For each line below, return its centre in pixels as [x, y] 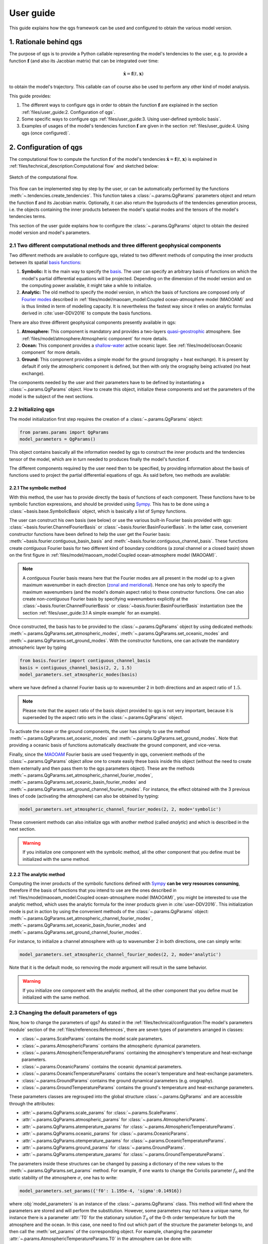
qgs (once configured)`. [46, 133]
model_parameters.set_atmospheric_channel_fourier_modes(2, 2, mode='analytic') [120, 955]
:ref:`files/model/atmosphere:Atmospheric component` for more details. [95, 338]
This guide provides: [30, 96]
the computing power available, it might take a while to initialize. [87, 285]
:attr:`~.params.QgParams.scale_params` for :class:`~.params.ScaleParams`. [100, 1113]
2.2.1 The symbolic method [38, 488]
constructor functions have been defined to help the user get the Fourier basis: [90, 534]
